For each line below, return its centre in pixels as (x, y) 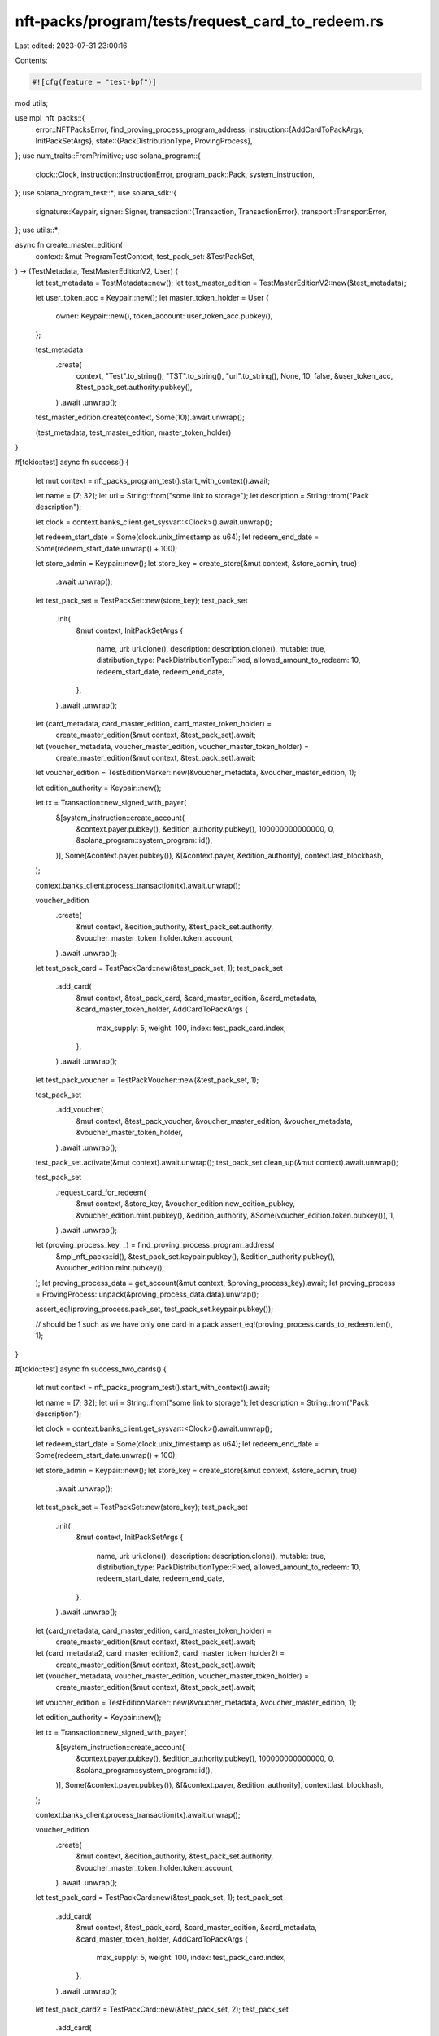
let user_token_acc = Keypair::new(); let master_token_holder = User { (152, 297)
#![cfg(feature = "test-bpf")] (95, 82)
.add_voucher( (80, 1110)
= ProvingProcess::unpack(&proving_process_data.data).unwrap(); (147, 1294)
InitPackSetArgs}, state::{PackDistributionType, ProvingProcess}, (144, 141)
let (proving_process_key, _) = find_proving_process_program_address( (155, 1245)
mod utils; (32, 103)
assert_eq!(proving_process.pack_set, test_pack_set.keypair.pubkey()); (154, 1309)
